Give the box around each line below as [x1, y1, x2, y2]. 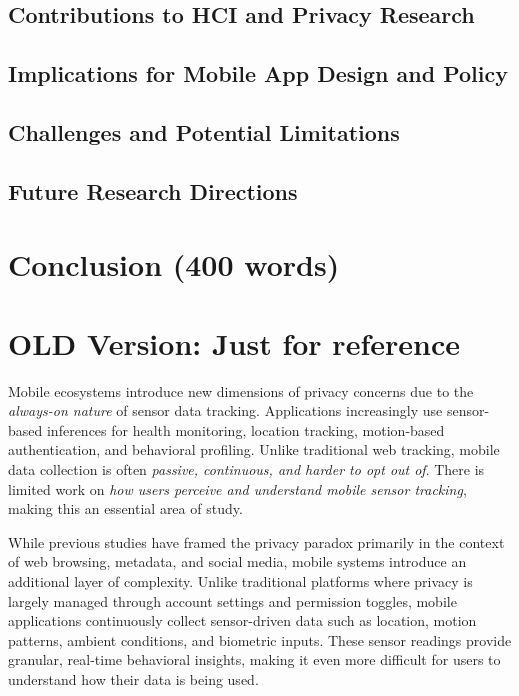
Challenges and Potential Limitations [8, 116, 400, 147]
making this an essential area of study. [8, 498, 243, 519]
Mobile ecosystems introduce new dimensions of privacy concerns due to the [8, 380, 474, 401]
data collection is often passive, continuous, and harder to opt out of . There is [8, 459, 485, 479]
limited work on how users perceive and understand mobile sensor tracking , [8, 478, 467, 499]
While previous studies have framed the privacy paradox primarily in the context [8, 531, 505, 552]
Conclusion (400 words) [8, 244, 340, 285]
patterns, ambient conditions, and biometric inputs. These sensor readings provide [8, 629, 512, 650]
